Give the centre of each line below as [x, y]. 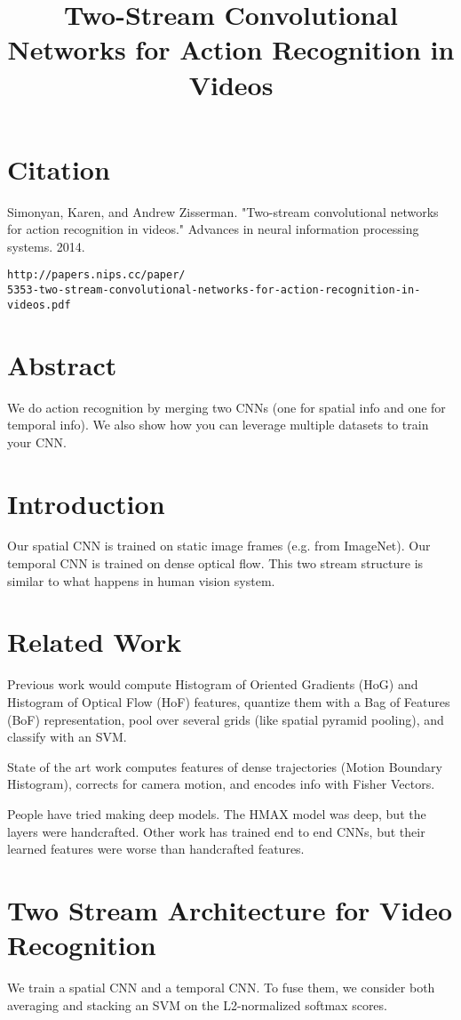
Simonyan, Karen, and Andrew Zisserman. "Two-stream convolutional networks [223, 211]
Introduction [86, 503]
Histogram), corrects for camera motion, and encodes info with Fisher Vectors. [221, 784]
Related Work [95, 642]
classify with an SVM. [67, 737]
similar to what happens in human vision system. [141, 580]
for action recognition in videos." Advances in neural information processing [213, 229]
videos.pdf [39, 305]
